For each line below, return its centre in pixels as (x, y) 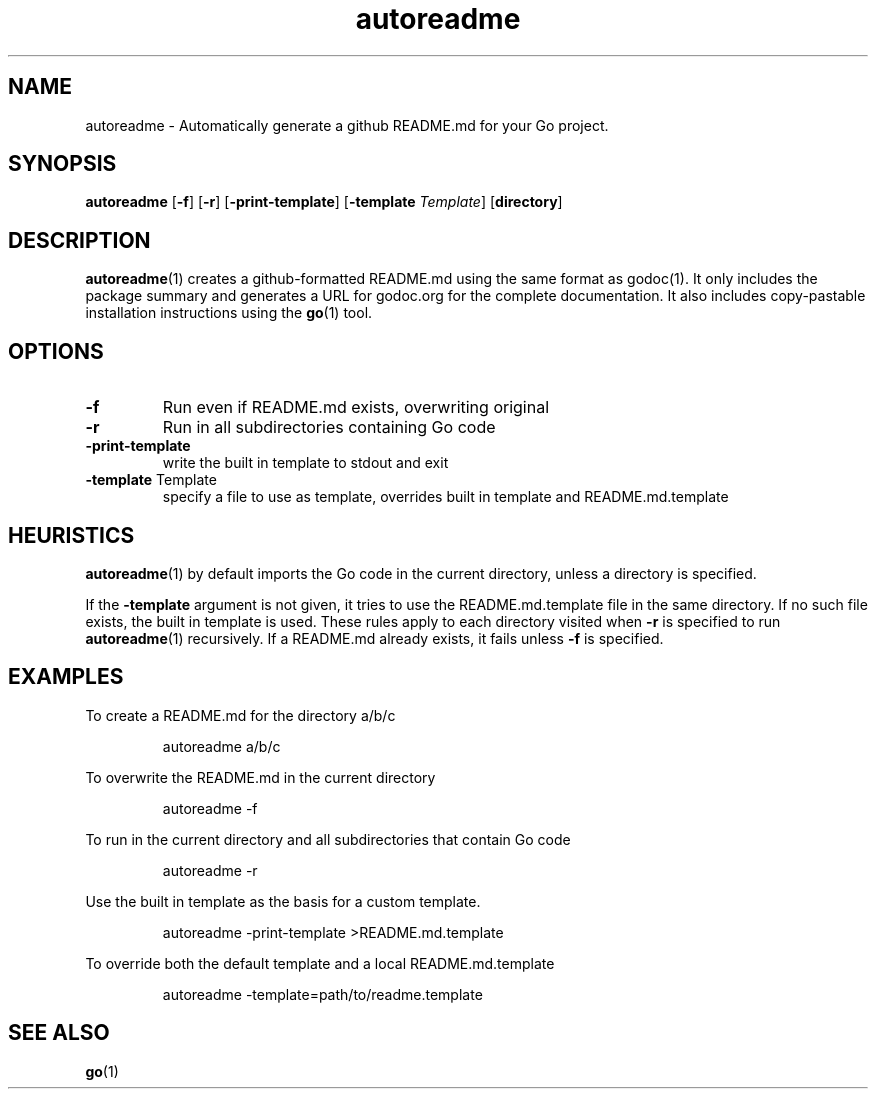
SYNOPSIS (62, 164)
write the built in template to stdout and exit (305, 463)
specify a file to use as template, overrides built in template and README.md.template (445, 497)
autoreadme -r (210, 870)
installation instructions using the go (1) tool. (229, 313)
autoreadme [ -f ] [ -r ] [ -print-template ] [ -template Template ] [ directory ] (324, 202)
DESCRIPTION (79, 240)
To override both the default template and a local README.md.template (320, 963)
